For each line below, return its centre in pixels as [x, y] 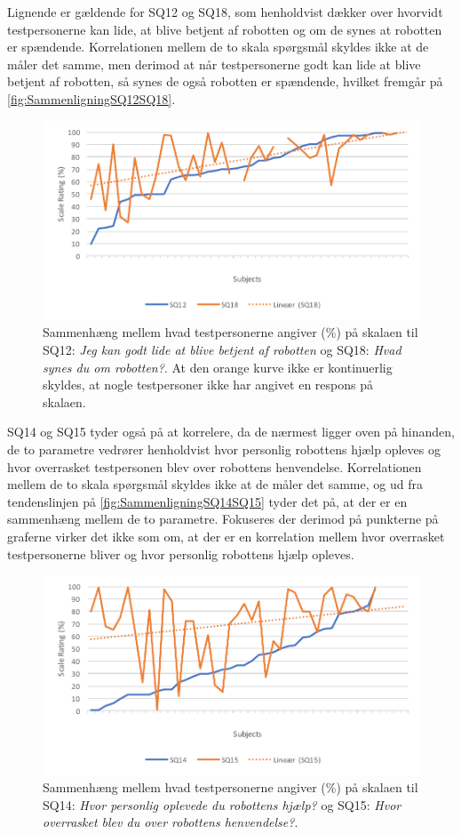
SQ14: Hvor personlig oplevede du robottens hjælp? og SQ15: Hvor [222, 804]
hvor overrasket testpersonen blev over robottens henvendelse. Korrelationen [215, 466]
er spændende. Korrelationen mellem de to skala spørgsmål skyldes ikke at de [218, 47]
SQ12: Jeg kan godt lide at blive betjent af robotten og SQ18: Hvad [222, 350]
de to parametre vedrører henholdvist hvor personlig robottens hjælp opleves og [224, 449]
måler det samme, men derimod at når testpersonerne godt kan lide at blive [214, 64]
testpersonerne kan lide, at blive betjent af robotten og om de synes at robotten [225, 29]
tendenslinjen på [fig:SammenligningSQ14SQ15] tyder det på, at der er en [207, 501]
